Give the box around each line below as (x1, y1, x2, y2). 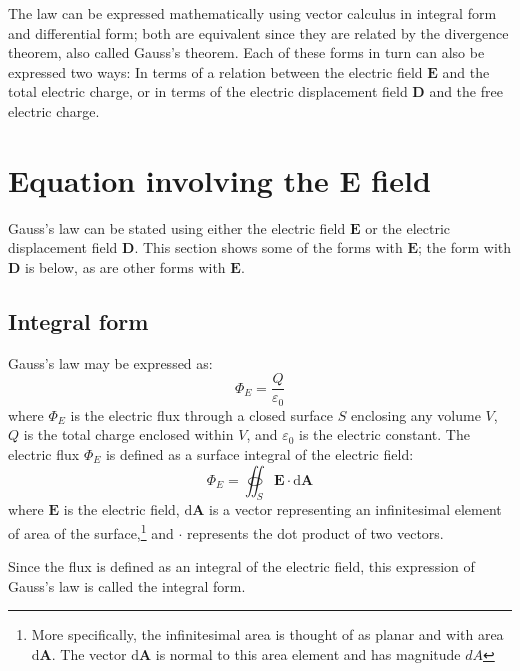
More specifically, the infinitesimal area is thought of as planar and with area (31, 624, 504, 645)
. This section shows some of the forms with (134, 237, 403, 258)
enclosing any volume (350, 404, 481, 425)
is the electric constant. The (299, 424, 470, 445)
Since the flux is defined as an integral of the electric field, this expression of (8, 556, 475, 577)
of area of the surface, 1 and (8, 519, 174, 543)
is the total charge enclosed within (23, 424, 234, 445)
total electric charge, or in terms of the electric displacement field (8, 81, 408, 102)
